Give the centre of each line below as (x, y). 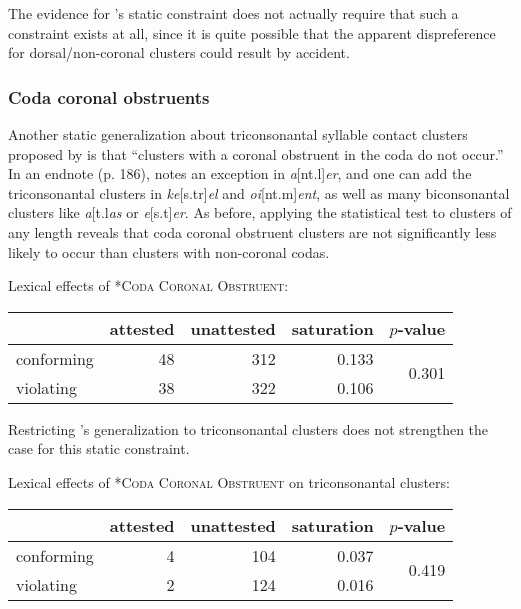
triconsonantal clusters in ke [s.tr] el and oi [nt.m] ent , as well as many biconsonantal (259, 192)
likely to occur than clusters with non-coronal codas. (169, 251)
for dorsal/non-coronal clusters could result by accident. (179, 52)
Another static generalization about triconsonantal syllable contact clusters (238, 134)
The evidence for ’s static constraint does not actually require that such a (233, 13)
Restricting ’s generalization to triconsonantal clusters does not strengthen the (248, 428)
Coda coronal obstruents (109, 96)
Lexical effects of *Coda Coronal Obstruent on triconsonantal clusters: (229, 481)
